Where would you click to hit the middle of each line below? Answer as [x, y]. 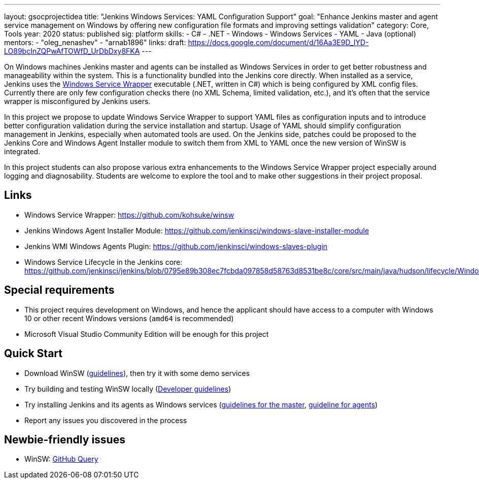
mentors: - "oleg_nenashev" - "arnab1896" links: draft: [95, 42]
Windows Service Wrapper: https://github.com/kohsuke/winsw [129, 215]
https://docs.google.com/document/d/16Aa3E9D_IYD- [278, 42]
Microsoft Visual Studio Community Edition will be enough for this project [147, 334]
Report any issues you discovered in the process [106, 420]
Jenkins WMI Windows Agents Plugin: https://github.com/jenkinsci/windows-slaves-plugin [176, 246]
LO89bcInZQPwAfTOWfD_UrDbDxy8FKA [72, 51]
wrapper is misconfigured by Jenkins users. [77, 101]
